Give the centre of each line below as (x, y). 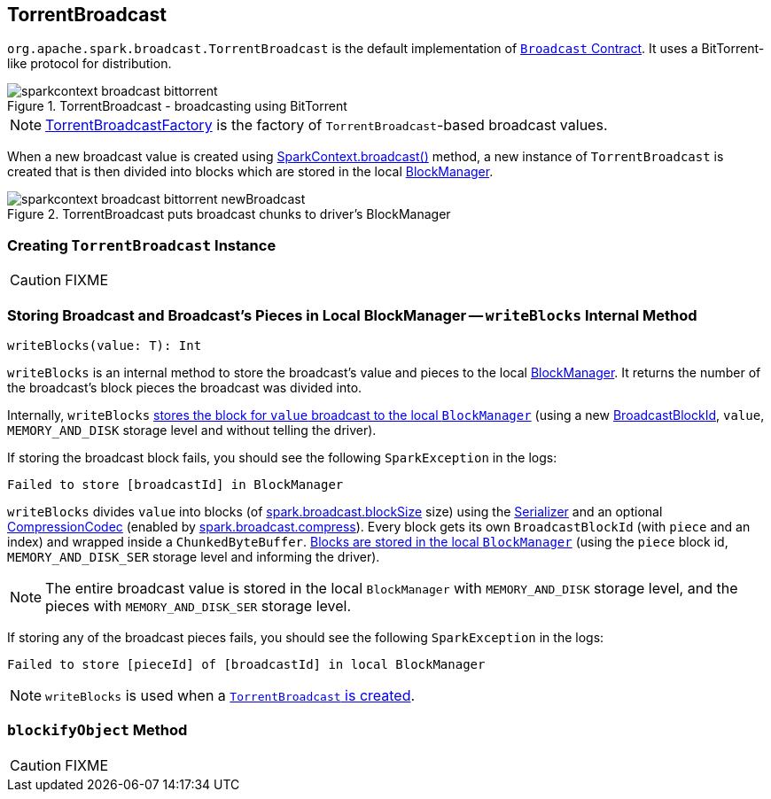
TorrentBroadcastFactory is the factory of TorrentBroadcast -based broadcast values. (327, 125)
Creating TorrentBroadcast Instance (142, 245)
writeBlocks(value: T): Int (105, 345)
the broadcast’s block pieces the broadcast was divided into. (185, 387)
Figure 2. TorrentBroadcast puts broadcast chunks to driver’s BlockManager (229, 214)
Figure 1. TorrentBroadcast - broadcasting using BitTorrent (177, 106)
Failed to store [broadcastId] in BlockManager (175, 484)
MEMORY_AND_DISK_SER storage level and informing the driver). (194, 556)
